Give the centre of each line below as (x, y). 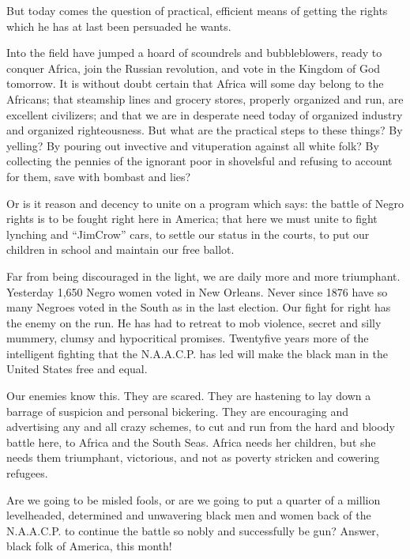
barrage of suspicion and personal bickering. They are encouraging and (177, 411)
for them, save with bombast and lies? (99, 176)
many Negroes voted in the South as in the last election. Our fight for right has (199, 307)
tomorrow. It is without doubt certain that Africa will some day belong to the (195, 83)
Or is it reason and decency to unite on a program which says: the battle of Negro (205, 203)
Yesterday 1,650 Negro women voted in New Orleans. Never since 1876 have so (197, 291)
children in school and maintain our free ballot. (120, 249)
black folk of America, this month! (89, 546)
